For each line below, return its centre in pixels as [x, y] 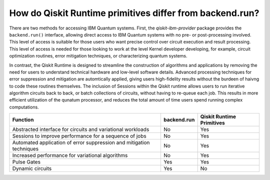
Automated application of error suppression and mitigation [81, 142]
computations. [24, 107]
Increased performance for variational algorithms [70, 155]
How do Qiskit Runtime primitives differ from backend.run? [134, 13]
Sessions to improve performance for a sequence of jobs [79, 136]
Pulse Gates [26, 162]
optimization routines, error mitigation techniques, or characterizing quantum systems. [98, 56]
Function [23, 120]
